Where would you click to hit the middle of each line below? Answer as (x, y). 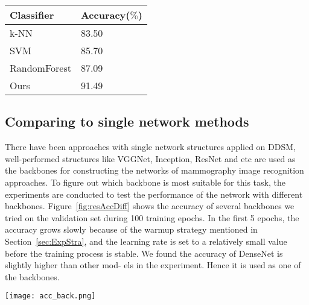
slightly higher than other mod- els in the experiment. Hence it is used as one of (153, 265)
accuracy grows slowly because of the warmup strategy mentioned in (131, 229)
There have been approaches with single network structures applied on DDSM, (150, 147)
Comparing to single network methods (127, 121)
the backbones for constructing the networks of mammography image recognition (154, 170)
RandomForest (40, 68)
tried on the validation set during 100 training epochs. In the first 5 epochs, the (152, 217)
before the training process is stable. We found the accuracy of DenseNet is (144, 253)
